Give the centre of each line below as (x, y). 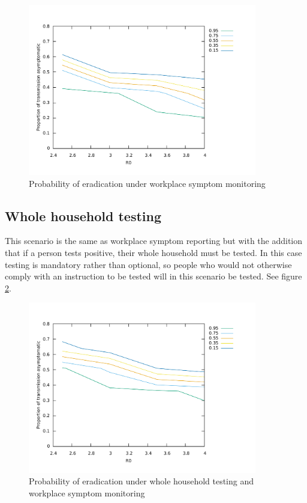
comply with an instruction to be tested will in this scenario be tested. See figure (153, 276)
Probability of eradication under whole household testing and (142, 481)
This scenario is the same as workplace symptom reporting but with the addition (154, 241)
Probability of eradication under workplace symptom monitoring (147, 183)
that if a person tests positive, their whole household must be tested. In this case (153, 253)
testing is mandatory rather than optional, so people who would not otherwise (148, 264)
